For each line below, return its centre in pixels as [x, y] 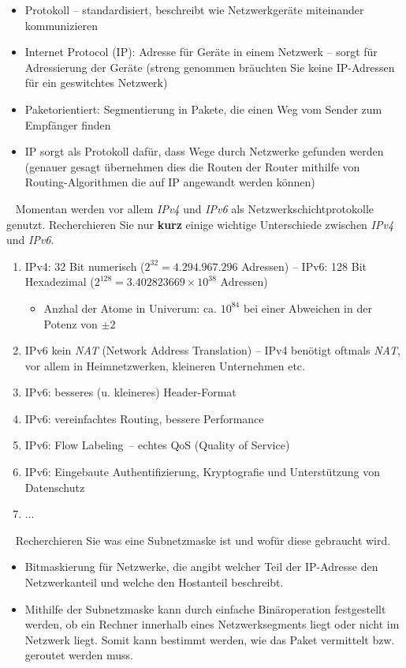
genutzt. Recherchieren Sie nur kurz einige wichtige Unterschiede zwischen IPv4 [200, 224]
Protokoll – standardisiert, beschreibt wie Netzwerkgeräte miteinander [194, 9]
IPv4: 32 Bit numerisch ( [85, 266]
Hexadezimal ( [60, 281]
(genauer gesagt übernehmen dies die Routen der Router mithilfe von [192, 166]
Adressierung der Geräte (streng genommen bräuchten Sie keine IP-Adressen [210, 67]
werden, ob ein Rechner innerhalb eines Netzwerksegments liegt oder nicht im [212, 624]
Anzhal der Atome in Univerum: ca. [130, 308]
